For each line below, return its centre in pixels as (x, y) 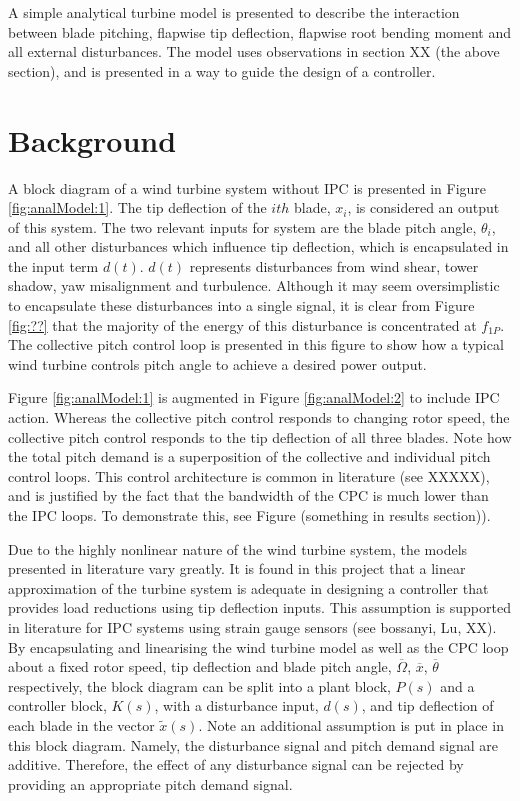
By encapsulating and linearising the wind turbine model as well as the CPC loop (258, 646)
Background (92, 139)
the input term (53, 265)
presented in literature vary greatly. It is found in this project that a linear (237, 568)
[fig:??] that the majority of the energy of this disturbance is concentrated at (242, 324)
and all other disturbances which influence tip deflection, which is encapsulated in (258, 246)
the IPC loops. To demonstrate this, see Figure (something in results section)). (249, 515)
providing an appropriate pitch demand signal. (150, 783)
